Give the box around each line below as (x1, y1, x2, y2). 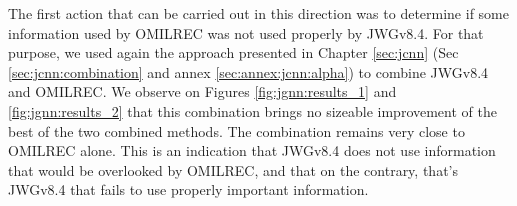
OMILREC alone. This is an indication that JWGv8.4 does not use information (8, 140, 496, 161)
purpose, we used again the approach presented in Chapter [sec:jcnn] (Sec (8, 42, 459, 63)
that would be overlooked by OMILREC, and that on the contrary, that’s (8, 159, 458, 180)
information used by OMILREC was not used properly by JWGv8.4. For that (8, 22, 484, 43)
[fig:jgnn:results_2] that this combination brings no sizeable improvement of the (8, 100, 497, 121)
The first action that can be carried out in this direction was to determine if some (8, 3, 509, 23)
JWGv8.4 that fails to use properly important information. (8, 179, 369, 200)
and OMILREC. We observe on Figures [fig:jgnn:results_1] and (8, 81, 397, 102)
